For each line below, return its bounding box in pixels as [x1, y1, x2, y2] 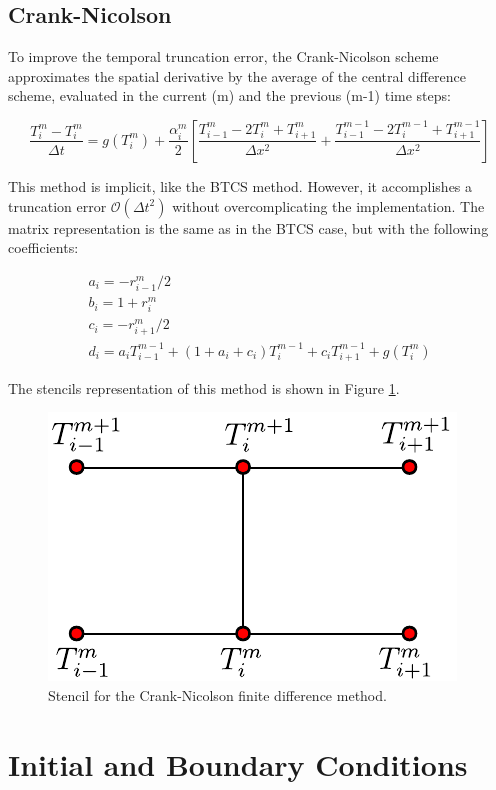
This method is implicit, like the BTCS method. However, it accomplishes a [8, 175, 473, 196]
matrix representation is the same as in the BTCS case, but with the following [8, 217, 489, 238]
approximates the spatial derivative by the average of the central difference [8, 65, 467, 86]
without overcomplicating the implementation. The [172, 195, 485, 216]
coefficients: [8, 237, 79, 258]
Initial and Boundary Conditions [8, 743, 468, 784]
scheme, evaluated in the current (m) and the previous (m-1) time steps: [8, 85, 451, 106]
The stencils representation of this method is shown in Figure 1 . [8, 377, 400, 398]
